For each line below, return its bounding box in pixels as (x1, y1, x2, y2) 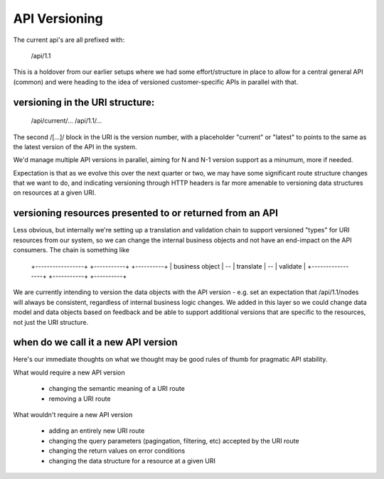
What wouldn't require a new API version (13, 410, 133, 419)
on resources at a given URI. (13, 188, 96, 197)
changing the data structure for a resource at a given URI (48, 456, 216, 465)
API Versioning (13, 11, 103, 26)
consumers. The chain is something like (13, 246, 129, 254)
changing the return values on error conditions (48, 446, 186, 455)
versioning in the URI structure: (13, 96, 155, 108)
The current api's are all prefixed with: (13, 36, 125, 44)
